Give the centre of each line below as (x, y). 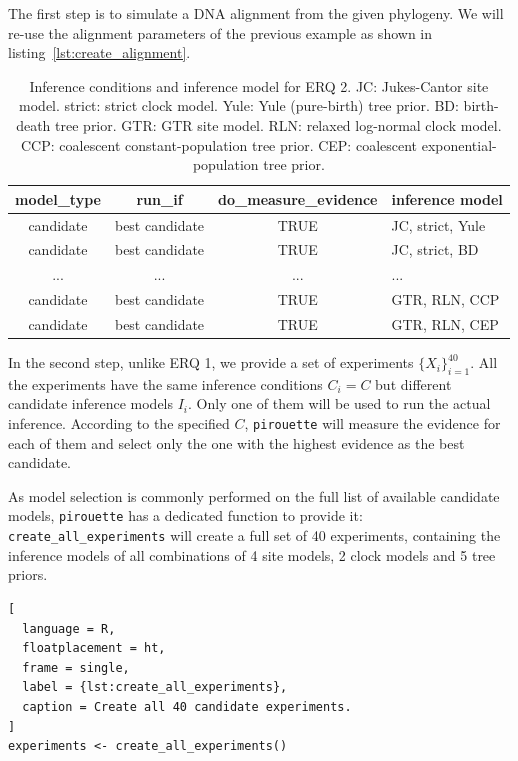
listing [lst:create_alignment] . (99, 52)
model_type (58, 198)
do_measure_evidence (298, 198)
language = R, (69, 628)
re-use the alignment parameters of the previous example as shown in (220, 32)
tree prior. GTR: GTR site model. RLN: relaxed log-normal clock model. (278, 124)
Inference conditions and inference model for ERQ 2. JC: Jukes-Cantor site (259, 85)
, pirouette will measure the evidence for (372, 423)
